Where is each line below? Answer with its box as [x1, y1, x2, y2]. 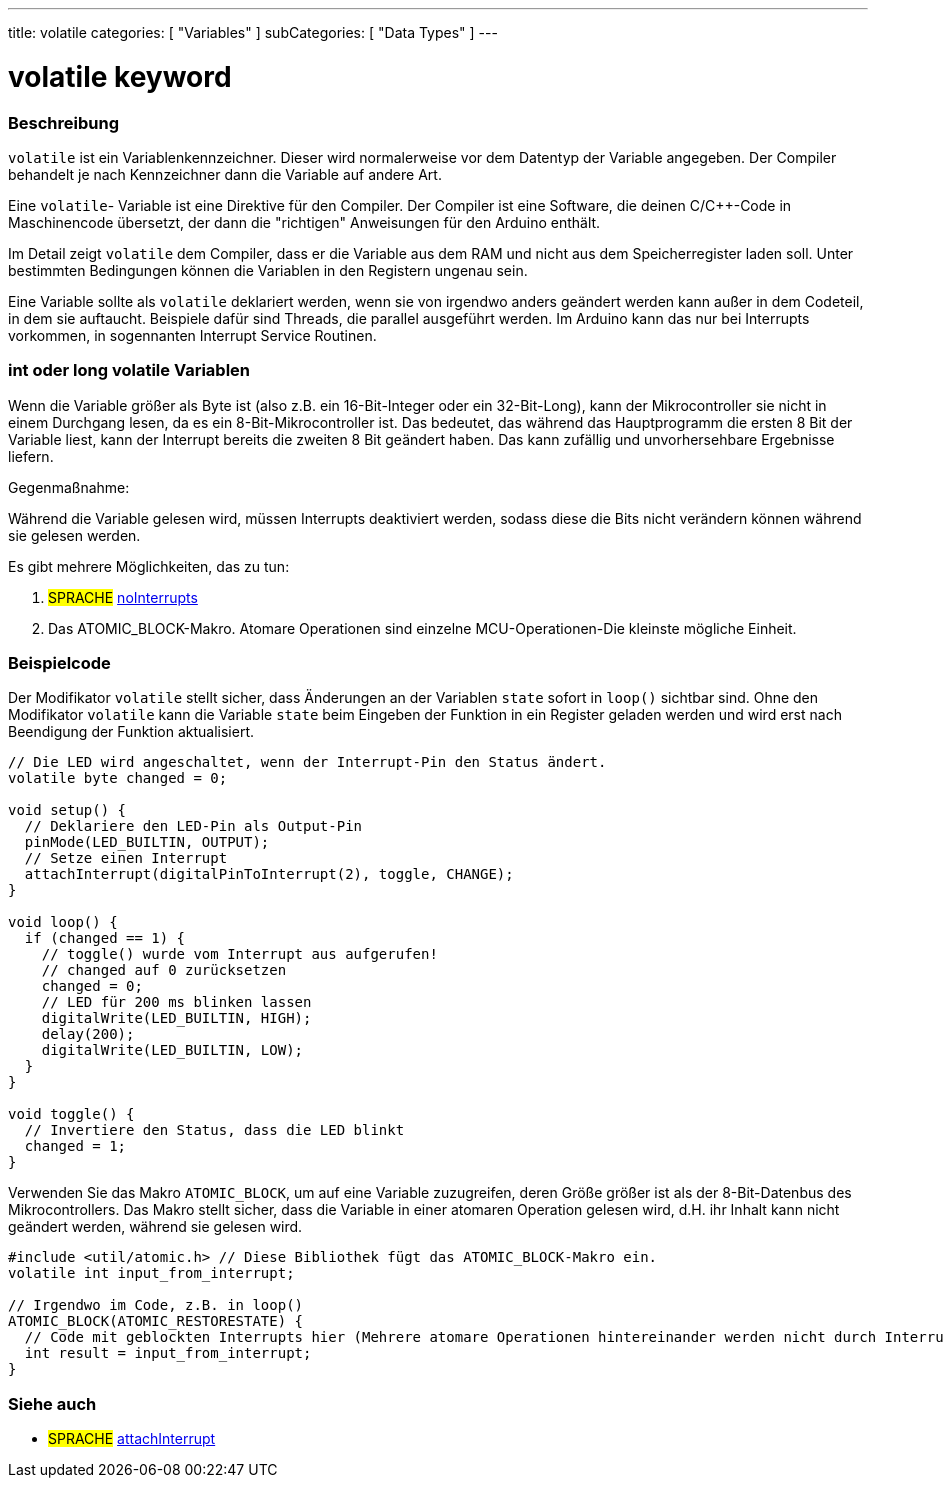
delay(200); [41, 1026, 135, 1043]
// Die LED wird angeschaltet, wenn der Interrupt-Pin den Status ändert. [8, 754, 607, 771]
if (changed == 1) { [24, 930, 186, 947]
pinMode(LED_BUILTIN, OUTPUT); [24, 834, 270, 851]
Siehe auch [8, 1393, 97, 1414]
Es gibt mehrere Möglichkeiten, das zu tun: [8, 557, 290, 575]
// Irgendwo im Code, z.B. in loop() [8, 1297, 304, 1314]
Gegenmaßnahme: [8, 478, 130, 496]
